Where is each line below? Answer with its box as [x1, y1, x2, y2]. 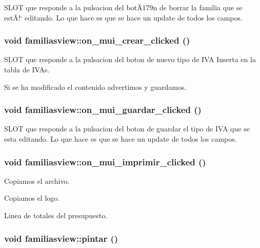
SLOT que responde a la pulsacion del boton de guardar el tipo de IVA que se [4, 123, 250, 134]
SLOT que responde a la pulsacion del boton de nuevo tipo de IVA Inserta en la [4, 54, 256, 65]
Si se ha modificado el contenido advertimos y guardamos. [4, 81, 187, 92]
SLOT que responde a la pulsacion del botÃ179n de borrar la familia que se [4, 2, 243, 12]
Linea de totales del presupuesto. [4, 210, 108, 220]
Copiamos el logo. [4, 193, 60, 203]
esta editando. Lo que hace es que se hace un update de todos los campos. [4, 133, 237, 144]
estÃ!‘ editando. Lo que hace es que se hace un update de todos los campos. [4, 12, 243, 23]
